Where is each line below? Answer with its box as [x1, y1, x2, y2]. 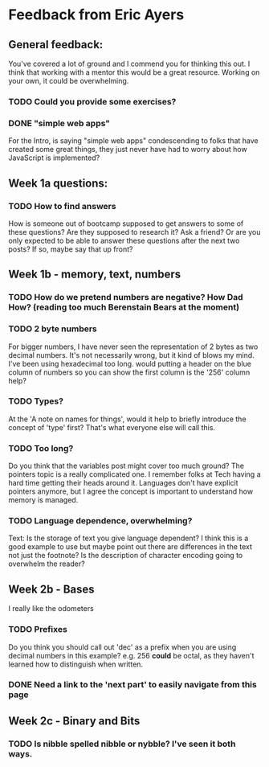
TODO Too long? [8, 442, 74, 453]
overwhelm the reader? [8, 559, 86, 568]
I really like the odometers [8, 604, 94, 613]
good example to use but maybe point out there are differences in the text [8, 542, 253, 552]
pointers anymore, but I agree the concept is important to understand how [8, 486, 254, 496]
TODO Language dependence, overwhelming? [8, 515, 193, 527]
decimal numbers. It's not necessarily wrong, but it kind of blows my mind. [8, 350, 255, 359]
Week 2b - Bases [8, 582, 95, 596]
